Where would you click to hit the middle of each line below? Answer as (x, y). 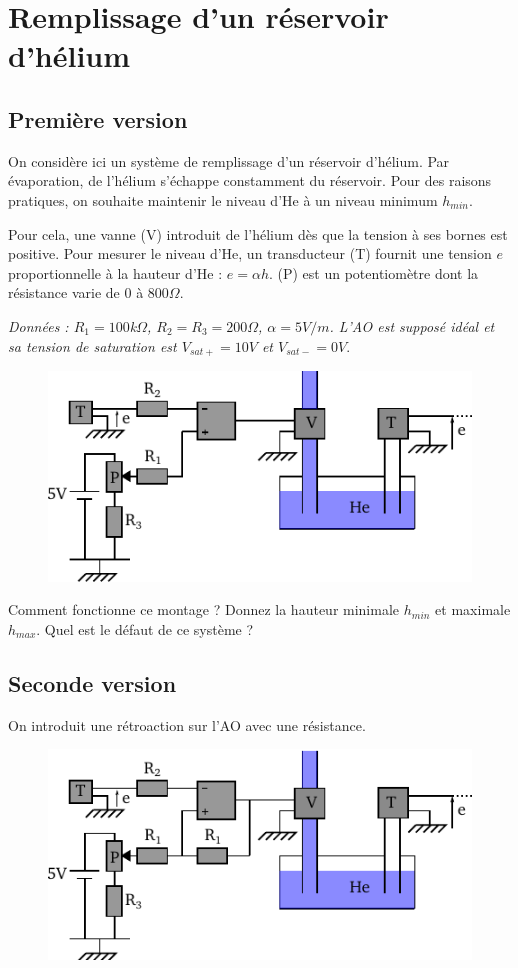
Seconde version (92, 682)
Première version (98, 118)
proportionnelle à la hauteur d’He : (115, 272)
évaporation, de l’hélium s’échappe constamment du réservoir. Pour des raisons (250, 180)
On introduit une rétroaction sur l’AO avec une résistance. (187, 724)
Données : (38, 325)
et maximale (473, 609)
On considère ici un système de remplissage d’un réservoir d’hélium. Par (229, 160)
